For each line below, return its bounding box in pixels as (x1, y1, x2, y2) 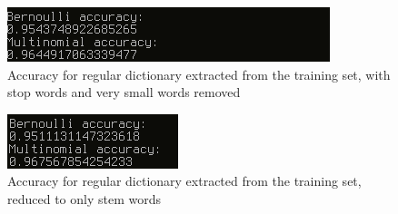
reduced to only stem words (7, 189, 161, 208)
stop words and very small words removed (7, 83, 241, 102)
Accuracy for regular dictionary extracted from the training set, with (7, 64, 391, 83)
